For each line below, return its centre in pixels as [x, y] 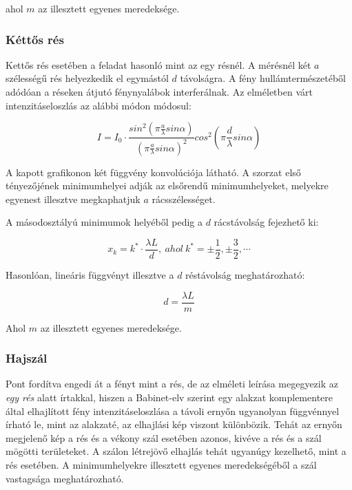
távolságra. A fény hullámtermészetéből [263, 78]
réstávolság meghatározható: [245, 275]
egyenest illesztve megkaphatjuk [73, 199]
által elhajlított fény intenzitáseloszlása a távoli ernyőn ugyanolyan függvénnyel [173, 411]
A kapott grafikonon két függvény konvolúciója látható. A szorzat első [153, 172]
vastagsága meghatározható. [65, 478]
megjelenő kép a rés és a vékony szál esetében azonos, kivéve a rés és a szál [164, 437]
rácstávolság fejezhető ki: [266, 222]
